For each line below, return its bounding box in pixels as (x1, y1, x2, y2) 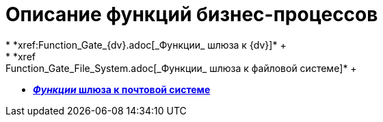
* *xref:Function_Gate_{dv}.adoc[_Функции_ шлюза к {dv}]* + (5, 38, 287, 51)
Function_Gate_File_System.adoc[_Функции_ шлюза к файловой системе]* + (5, 62, 357, 74)
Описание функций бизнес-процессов (5, 3, 378, 26)
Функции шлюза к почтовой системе (33, 83, 211, 95)
